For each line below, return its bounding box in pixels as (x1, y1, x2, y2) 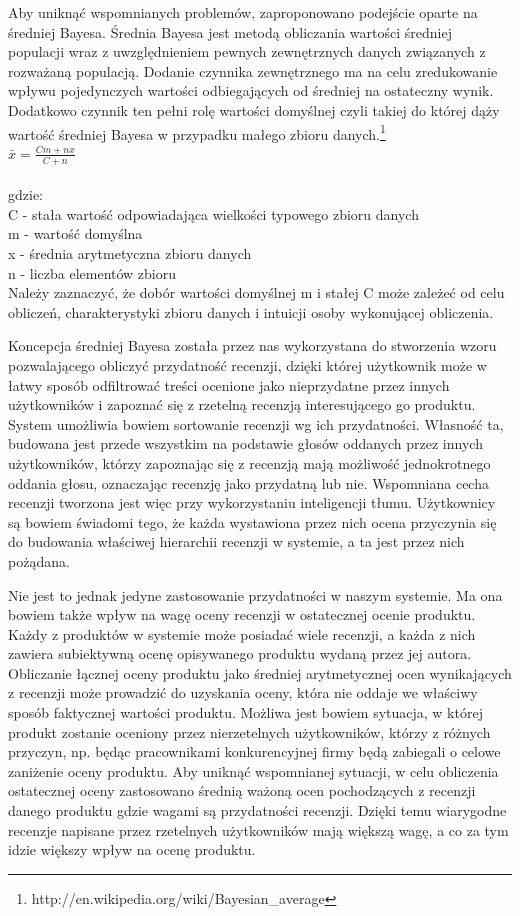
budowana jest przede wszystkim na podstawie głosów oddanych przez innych (8, 433, 483, 454)
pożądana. (8, 550, 70, 571)
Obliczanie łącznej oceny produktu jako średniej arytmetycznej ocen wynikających (8, 662, 512, 683)
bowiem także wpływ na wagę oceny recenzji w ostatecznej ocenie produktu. (8, 604, 476, 625)
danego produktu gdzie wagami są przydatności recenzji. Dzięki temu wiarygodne (8, 800, 507, 821)
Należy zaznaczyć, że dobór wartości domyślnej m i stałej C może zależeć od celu (8, 282, 505, 303)
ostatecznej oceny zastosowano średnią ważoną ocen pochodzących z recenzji (8, 780, 476, 801)
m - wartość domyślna (8, 223, 143, 244)
